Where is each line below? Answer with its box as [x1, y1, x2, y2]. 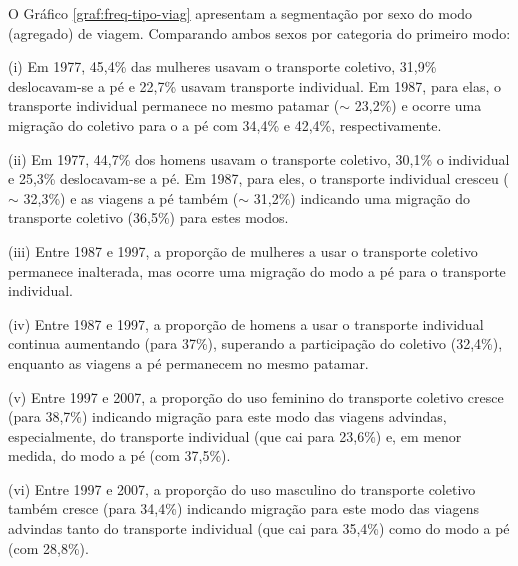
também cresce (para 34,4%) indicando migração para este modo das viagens [8, 498, 479, 519]
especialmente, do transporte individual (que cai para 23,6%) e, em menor [8, 425, 462, 446]
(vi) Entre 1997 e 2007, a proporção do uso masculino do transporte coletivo [8, 478, 476, 499]
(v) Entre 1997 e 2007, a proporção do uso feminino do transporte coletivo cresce [8, 386, 504, 407]
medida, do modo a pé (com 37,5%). [8, 445, 231, 466]
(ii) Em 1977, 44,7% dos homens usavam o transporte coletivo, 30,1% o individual [8, 148, 510, 169]
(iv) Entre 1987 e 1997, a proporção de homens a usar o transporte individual [8, 313, 484, 334]
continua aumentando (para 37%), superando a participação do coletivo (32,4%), [8, 333, 503, 354]
